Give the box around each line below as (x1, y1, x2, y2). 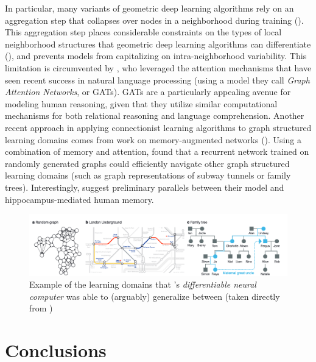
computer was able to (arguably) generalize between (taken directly (29, 289, 280, 302)
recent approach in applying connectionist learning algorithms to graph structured (5, 121, 312, 133)
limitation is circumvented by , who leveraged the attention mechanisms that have (5, 61, 312, 74)
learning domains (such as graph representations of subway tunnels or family (5, 169, 291, 182)
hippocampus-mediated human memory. (5, 193, 154, 205)
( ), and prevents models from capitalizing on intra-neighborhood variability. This (5, 49, 307, 62)
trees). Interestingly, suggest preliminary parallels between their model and (5, 180, 284, 193)
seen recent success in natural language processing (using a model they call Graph (5, 73, 310, 86)
